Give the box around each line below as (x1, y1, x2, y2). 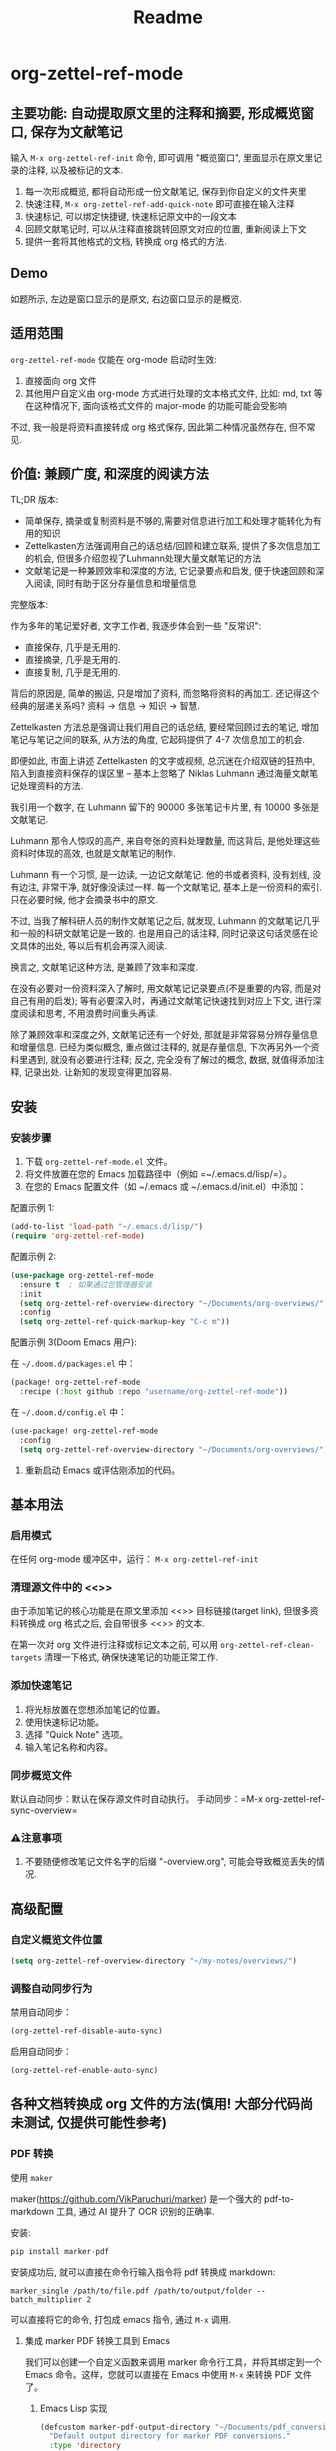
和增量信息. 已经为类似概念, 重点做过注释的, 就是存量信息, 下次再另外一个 (10, 1041, 311, 1053)
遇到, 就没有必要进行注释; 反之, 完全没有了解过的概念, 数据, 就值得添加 (27, 1054, 317, 1066)
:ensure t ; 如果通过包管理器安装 (19, 1279, 153, 1290)
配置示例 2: (10, 1250, 57, 1262)
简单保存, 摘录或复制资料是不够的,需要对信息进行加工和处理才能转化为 (24, 515, 313, 527)
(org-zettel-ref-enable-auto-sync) (10, 2066, 159, 2076)
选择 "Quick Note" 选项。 (24, 1728, 129, 1740)
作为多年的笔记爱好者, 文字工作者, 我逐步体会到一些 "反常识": (10, 620, 262, 632)
